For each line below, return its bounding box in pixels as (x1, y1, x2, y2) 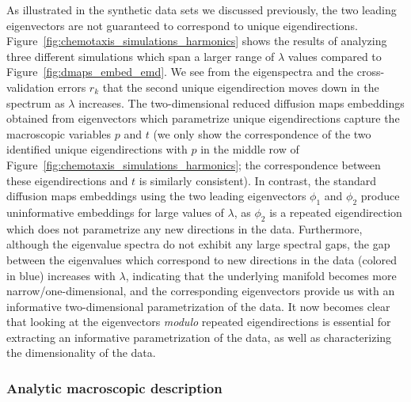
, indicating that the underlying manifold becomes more (125, 267, 397, 283)
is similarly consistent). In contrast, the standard (139, 172, 377, 188)
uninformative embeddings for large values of (6, 203, 224, 220)
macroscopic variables (6, 125, 112, 142)
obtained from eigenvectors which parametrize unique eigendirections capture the (6, 110, 400, 127)
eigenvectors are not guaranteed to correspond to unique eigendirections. (6, 17, 358, 33)
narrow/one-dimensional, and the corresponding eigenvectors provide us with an (6, 283, 395, 299)
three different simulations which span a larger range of (6, 47, 275, 64)
